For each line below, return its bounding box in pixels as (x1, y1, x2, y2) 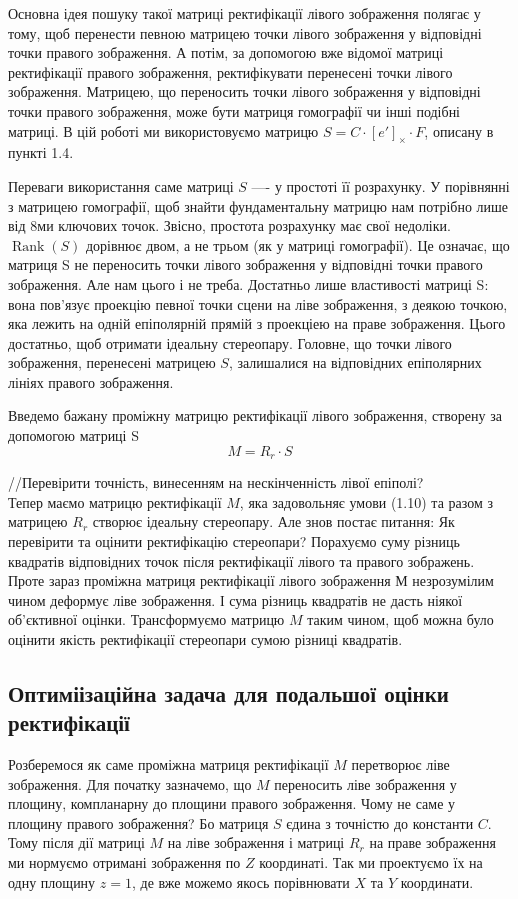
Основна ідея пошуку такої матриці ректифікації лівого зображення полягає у (8, 3, 481, 23)
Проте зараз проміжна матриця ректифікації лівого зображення (8, 570, 391, 591)
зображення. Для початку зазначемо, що (8, 773, 252, 794)
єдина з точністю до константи (286, 812, 474, 833)
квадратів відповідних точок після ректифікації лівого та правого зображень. (8, 550, 475, 571)
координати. (400, 871, 474, 892)
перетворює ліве (351, 754, 450, 775)
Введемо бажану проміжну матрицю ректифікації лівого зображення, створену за (8, 405, 502, 426)
